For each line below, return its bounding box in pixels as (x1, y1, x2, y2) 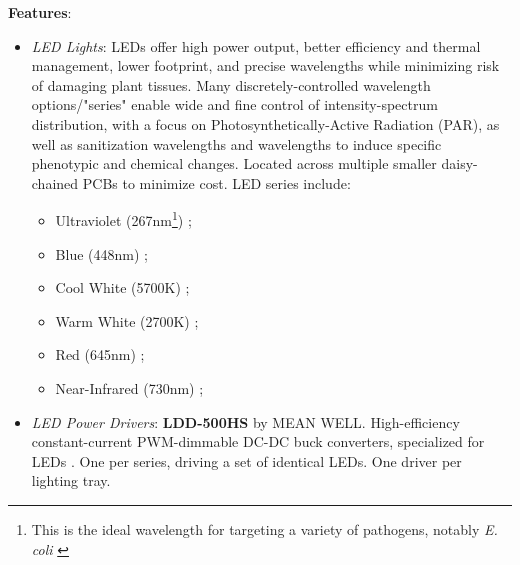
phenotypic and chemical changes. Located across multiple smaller (31, 153, 437, 174)
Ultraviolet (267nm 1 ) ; (55, 207, 192, 230)
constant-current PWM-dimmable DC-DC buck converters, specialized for (31, 431, 485, 452)
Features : (8, 2, 72, 22)
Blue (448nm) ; (55, 243, 148, 264)
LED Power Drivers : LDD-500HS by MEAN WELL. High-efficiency (31, 411, 460, 432)
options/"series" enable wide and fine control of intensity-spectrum (31, 94, 438, 115)
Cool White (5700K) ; (55, 277, 190, 298)
